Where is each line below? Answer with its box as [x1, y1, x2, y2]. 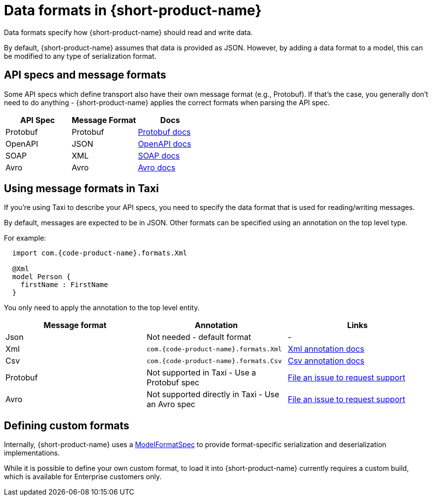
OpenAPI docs [138, 138, 192, 149]
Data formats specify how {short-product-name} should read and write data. [4, 28, 253, 37]
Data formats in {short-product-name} [4, 2, 262, 19]
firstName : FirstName [20, 281, 108, 289]
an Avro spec [146, 399, 196, 410]
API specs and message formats [4, 69, 166, 82]
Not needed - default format [146, 332, 251, 342]
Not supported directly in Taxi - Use [146, 389, 279, 400]
